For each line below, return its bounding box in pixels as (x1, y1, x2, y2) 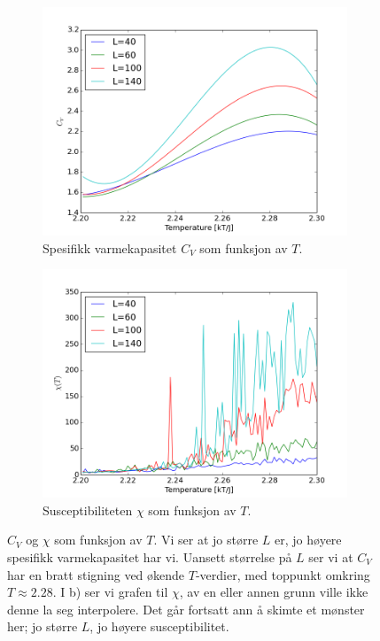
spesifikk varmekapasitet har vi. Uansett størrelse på (7, 547, 292, 566)
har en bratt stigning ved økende (7, 565, 185, 583)
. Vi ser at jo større (153, 530, 259, 549)
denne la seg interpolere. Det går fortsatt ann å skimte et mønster (7, 599, 365, 618)
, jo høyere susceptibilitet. (89, 617, 229, 636)
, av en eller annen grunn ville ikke (179, 583, 368, 601)
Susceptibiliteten (43, 500, 133, 519)
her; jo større (7, 617, 78, 636)
